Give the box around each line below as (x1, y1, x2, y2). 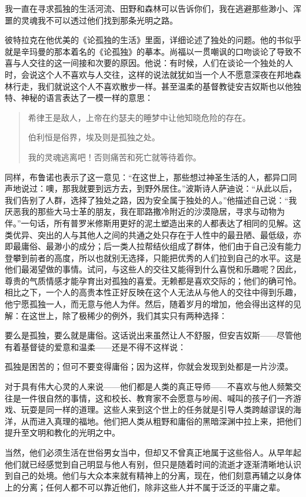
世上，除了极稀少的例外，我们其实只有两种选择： (37, 309, 227, 321)
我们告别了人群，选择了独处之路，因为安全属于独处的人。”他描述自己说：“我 (5, 193, 297, 206)
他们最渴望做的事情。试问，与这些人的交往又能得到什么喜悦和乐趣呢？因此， (5, 263, 301, 275)
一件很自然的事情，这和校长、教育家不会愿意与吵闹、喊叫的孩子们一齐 (21, 391, 293, 404)
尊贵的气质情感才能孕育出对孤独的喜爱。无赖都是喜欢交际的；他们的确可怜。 (5, 274, 301, 287)
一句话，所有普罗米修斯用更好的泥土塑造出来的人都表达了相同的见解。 (21, 216, 293, 229)
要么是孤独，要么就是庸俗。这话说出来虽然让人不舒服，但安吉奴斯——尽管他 (5, 329, 301, 341)
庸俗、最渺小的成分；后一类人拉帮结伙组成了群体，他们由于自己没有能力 (21, 240, 301, 252)
